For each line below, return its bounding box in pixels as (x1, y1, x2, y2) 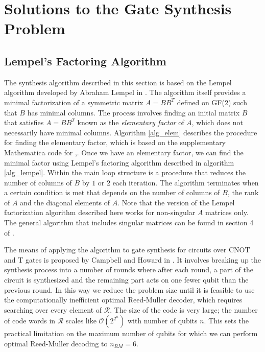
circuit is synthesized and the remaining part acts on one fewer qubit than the (4, 274, 249, 285)
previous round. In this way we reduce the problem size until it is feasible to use (4, 284, 255, 295)
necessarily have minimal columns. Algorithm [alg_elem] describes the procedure (4, 127, 257, 137)
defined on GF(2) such (177, 97, 247, 107)
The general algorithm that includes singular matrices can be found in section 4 (4, 217, 254, 228)
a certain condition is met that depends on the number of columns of (4, 187, 220, 198)
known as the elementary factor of (77, 117, 184, 128)
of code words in (4, 315, 56, 326)
